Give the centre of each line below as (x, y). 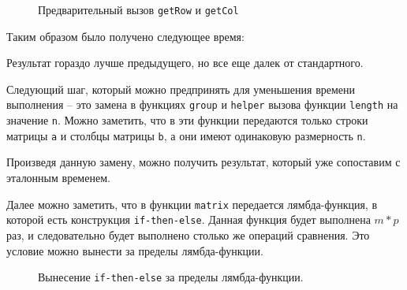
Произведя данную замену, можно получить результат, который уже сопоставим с (203, 162)
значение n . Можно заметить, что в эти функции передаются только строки (187, 120)
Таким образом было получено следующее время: (125, 36)
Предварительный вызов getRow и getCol (138, 9)
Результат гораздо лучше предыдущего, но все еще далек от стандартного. (185, 63)
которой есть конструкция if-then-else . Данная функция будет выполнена (189, 219)
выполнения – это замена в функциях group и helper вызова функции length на (202, 104)
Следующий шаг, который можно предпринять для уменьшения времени (181, 89)
